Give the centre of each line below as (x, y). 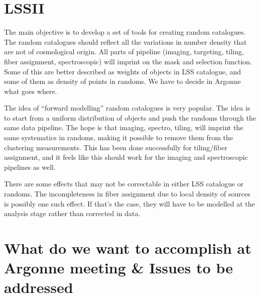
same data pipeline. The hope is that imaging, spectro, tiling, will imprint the (124, 127)
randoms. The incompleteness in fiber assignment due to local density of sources (127, 194)
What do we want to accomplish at (128, 248)
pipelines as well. (30, 167)
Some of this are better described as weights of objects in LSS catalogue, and (123, 71)
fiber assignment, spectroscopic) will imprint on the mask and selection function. (128, 61)
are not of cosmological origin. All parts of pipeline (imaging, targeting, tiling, (124, 52)
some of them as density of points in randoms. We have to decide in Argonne (122, 81)
